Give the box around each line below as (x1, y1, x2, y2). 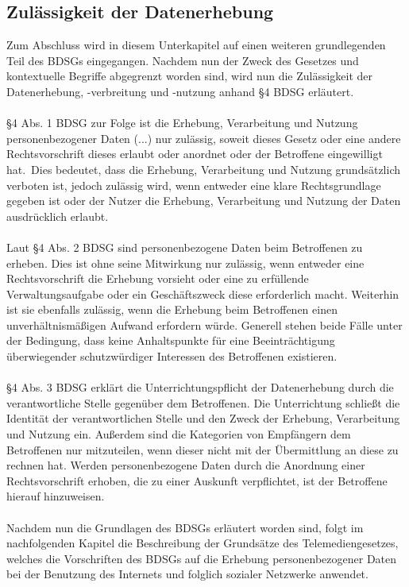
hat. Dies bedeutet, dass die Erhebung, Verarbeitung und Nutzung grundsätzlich (6, 160, 400, 177)
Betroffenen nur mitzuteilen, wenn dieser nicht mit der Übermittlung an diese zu (6, 441, 399, 458)
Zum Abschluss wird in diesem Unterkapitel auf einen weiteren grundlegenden (6, 37, 386, 53)
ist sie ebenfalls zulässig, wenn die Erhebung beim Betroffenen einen (6, 301, 338, 318)
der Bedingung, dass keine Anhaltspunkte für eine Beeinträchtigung (6, 332, 335, 349)
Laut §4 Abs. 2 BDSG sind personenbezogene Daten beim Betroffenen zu (6, 238, 363, 255)
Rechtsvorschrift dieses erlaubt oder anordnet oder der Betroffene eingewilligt (6, 145, 383, 162)
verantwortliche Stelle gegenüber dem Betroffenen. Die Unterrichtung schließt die (6, 394, 400, 411)
